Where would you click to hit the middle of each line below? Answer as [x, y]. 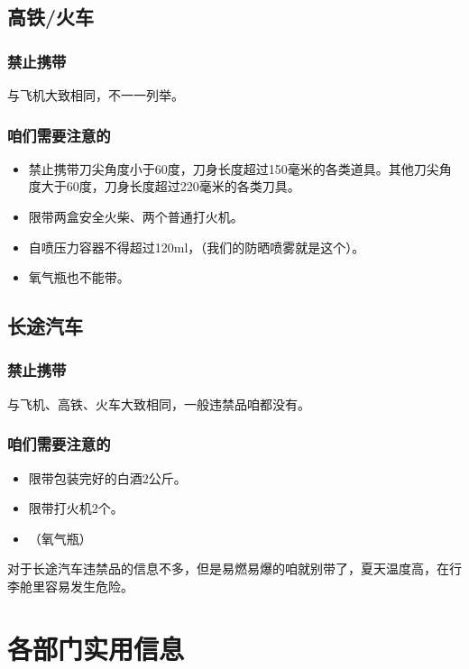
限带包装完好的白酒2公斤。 [107, 477]
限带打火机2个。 [76, 508]
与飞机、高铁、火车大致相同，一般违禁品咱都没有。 [159, 403]
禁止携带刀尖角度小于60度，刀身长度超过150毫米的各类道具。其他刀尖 [234, 168]
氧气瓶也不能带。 [79, 277]
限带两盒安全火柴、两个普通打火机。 [136, 216]
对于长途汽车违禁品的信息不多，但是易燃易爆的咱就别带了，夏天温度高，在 [228, 568]
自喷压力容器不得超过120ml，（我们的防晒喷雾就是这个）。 [197, 247]
